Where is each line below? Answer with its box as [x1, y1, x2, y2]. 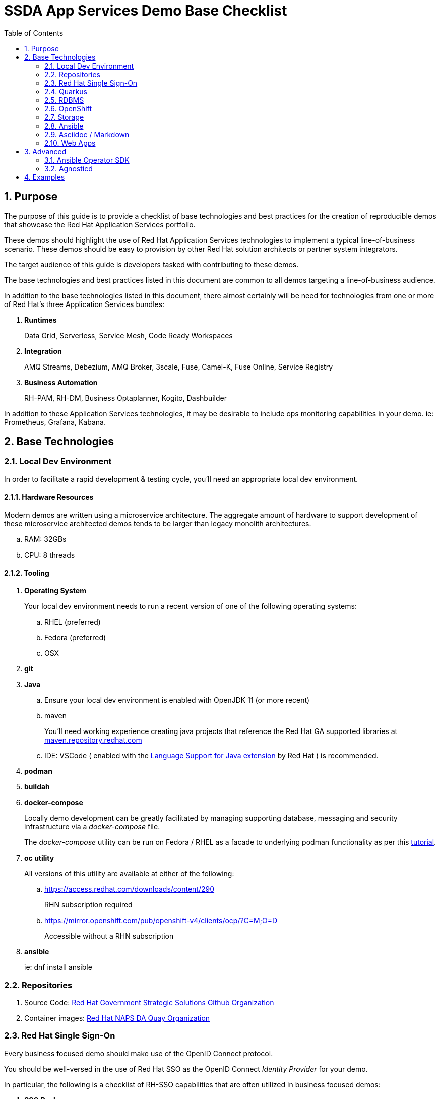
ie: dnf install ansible [24, 963, 92, 972]
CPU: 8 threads [24, 551, 75, 560]
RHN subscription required [44, 900, 133, 909]
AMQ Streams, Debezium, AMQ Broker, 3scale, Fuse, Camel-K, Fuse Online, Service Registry [24, 362, 333, 371]
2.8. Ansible [44, 121, 84, 130]
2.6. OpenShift [44, 104, 92, 113]
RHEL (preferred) [44, 618, 101, 627]
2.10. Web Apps [44, 138, 96, 147]
